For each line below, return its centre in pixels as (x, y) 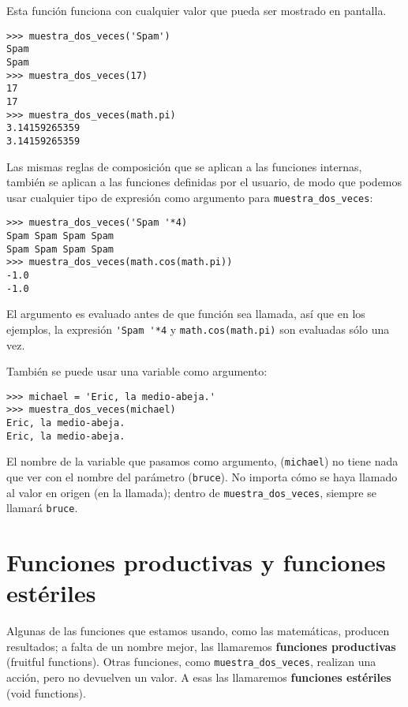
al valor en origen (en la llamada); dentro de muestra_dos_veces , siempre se (191, 492)
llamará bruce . (42, 508)
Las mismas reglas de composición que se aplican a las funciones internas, (184, 166)
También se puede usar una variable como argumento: (137, 371)
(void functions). (46, 692)
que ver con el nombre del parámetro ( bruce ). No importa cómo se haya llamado (202, 477)
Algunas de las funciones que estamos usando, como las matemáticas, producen (198, 631)
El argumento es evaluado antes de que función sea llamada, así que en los (186, 314)
